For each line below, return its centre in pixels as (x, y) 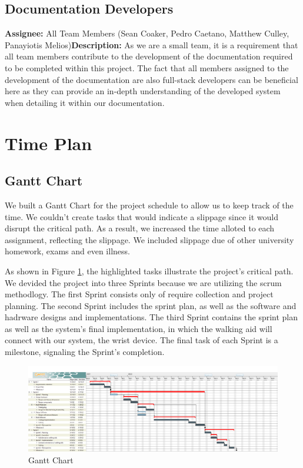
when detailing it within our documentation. (85, 102)
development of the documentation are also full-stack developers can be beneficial (151, 79)
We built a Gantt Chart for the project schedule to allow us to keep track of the (149, 205)
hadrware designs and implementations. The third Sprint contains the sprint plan (151, 317)
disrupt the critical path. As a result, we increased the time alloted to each (140, 228)
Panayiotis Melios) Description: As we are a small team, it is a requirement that (151, 44)
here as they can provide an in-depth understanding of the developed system (143, 91)
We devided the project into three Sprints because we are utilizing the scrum (143, 282)
